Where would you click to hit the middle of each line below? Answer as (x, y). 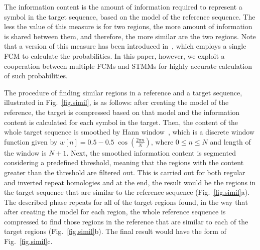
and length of (230, 141)
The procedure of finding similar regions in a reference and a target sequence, (123, 92)
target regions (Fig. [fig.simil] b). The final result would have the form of (115, 231)
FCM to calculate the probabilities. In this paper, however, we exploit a (114, 55)
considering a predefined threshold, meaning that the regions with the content (124, 162)
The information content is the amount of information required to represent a (123, 7)
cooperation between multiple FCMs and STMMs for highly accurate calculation (128, 66)
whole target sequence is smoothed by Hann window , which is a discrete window (129, 132)
